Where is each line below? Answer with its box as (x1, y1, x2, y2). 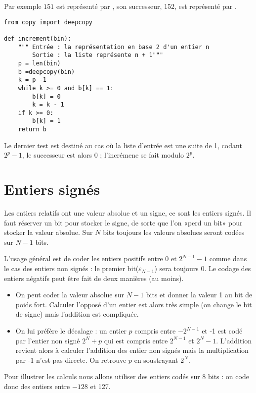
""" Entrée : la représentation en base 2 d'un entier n (18, 43, 210, 51)
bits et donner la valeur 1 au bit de (146, 289, 253, 300)
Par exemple (4, 1, 42, 11)
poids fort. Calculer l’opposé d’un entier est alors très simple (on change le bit (15, 299, 252, 309)
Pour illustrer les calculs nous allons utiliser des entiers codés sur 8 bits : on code (4, 371, 249, 382)
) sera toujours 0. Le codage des (154, 263, 251, 274)
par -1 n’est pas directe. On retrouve (15, 354, 127, 365)
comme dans (209, 253, 247, 264)
